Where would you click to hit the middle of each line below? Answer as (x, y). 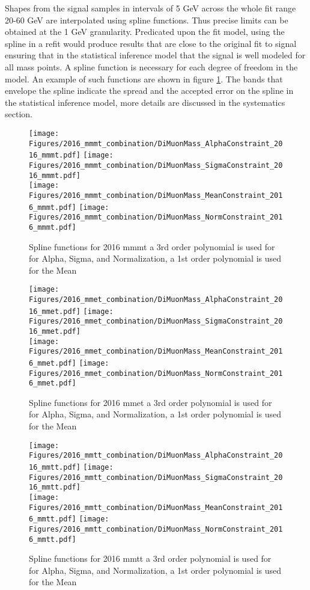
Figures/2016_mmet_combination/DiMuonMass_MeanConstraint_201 (156, 352)
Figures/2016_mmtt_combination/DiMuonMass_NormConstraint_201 (156, 529)
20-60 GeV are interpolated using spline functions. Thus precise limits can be (147, 20)
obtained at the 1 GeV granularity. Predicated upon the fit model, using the (145, 32)
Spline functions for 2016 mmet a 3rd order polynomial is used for (150, 402)
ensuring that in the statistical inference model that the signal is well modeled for (155, 55)
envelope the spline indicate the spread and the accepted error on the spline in (149, 91)
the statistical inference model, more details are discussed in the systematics (145, 102)
